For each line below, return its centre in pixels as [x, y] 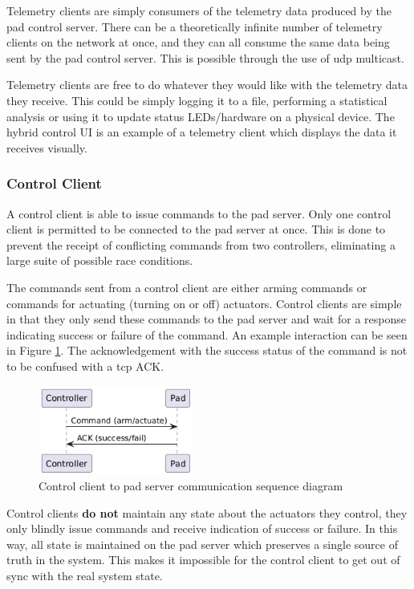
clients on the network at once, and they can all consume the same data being [198, 42]
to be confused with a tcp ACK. [85, 366]
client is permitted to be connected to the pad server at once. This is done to [196, 229]
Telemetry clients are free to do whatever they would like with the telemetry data [207, 85]
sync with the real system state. [85, 576]
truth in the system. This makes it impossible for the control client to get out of [203, 560]
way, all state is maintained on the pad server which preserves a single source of [202, 544]
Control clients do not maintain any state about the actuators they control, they [207, 512]
